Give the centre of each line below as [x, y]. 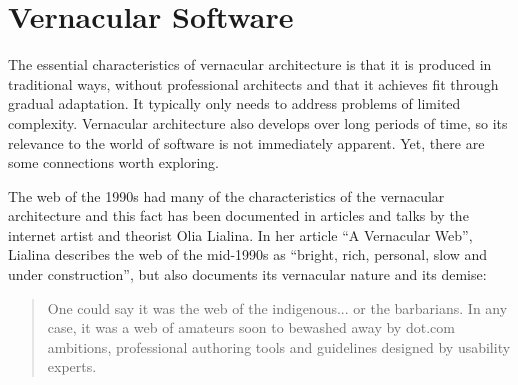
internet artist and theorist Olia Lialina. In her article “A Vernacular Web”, [240, 234]
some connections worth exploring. [114, 162]
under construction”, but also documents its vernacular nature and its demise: [247, 274]
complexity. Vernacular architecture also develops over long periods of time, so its [258, 122]
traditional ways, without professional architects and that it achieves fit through [253, 83]
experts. [72, 366]
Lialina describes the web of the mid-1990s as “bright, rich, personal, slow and [248, 254]
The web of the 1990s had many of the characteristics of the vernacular [226, 195]
